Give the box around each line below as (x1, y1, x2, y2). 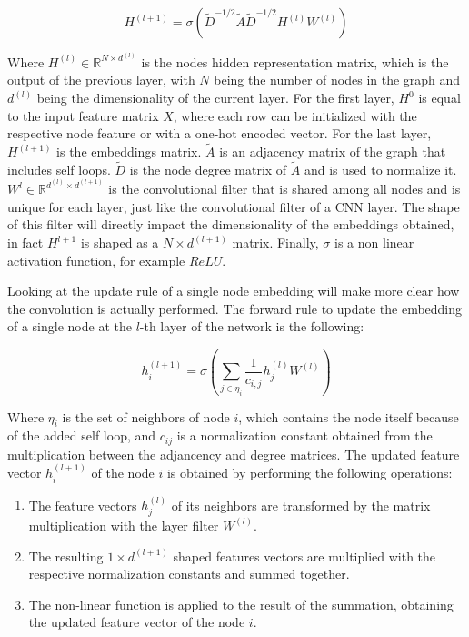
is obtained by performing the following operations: (166, 463, 453, 482)
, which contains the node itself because (238, 407, 459, 426)
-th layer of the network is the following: (139, 317, 364, 336)
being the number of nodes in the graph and (214, 70, 461, 89)
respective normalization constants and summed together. (28, 564, 350, 583)
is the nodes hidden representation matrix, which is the (141, 52, 449, 71)
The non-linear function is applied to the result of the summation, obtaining (28, 594, 454, 613)
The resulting (28, 546, 104, 565)
